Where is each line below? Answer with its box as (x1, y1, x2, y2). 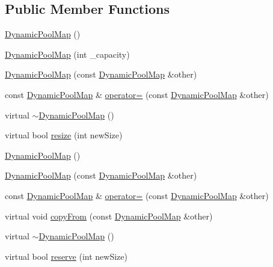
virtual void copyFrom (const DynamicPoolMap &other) (5, 209, 213, 222)
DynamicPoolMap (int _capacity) (5, 48, 130, 60)
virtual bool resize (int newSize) (5, 129, 123, 141)
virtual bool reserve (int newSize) (5, 250, 127, 262)
